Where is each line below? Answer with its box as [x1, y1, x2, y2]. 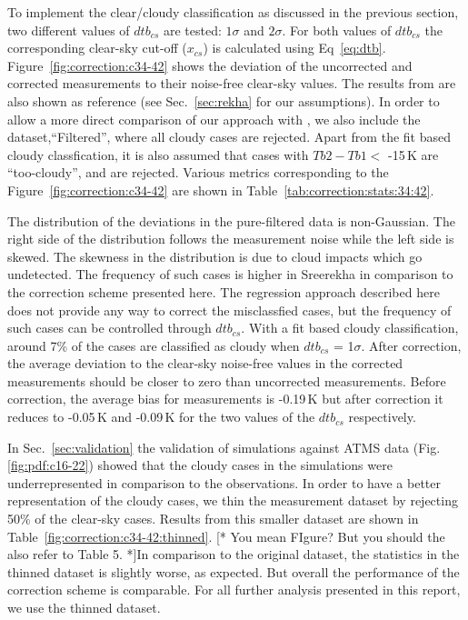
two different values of [7, 20, 130, 39]
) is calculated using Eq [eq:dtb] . [203, 38, 386, 57]
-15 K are [388, 145, 439, 164]
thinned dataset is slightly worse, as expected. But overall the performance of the [7, 562, 460, 581]
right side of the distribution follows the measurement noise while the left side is [7, 229, 454, 248]
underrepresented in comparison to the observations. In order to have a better [7, 473, 442, 492]
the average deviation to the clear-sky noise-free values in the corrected [7, 354, 403, 373]
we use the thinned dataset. [7, 598, 161, 616]
